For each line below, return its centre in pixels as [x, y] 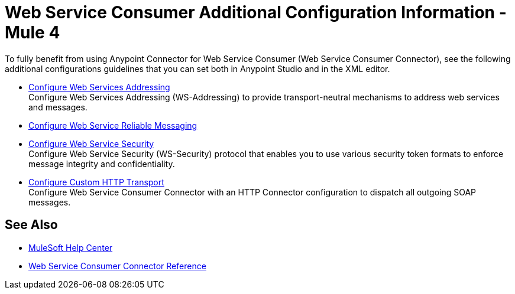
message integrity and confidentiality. [102, 164]
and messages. [58, 107]
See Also [31, 225]
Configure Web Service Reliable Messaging [113, 125]
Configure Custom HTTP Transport [96, 182]
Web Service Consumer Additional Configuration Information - [256, 12]
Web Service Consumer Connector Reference [117, 266]
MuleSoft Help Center [71, 247]
